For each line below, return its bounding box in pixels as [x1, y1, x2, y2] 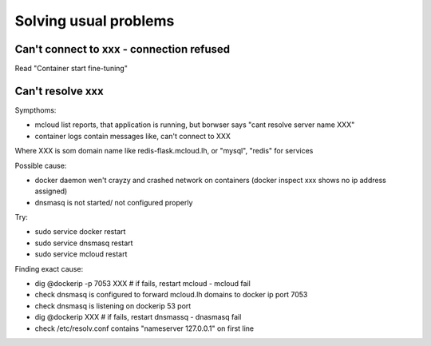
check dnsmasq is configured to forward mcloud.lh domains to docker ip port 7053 [34, 290, 308, 300]
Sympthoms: [14, 105, 57, 115]
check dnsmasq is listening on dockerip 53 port [34, 300, 192, 311]
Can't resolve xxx [14, 84, 104, 97]
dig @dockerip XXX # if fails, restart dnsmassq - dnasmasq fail [34, 312, 242, 322]
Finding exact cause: [14, 264, 84, 273]
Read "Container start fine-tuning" [14, 64, 128, 74]
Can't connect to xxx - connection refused [14, 42, 231, 56]
